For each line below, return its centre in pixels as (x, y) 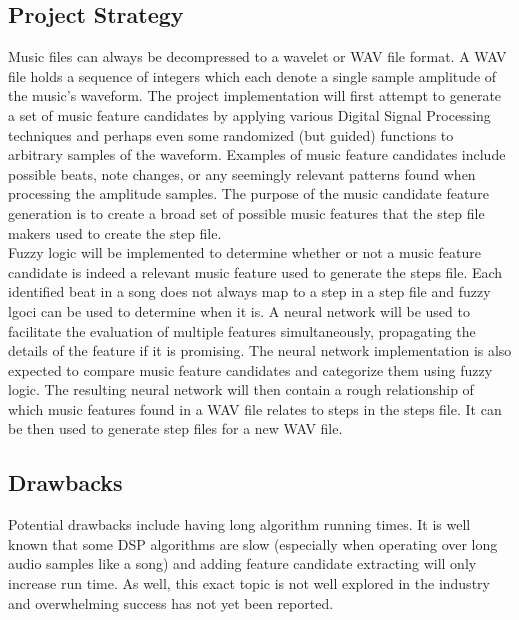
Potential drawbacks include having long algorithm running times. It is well (239, 524)
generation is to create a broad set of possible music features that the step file (246, 212)
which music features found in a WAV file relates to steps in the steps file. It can (255, 408)
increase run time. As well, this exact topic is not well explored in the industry (249, 583)
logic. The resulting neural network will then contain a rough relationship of (241, 389)
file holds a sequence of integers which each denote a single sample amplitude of (252, 75)
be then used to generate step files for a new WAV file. (175, 428)
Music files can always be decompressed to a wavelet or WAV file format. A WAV (257, 56)
